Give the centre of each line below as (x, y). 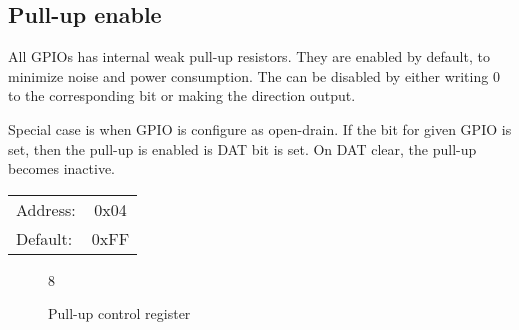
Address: (46, 209)
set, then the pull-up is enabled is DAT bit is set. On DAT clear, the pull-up (242, 148)
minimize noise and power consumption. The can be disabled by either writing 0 (254, 75)
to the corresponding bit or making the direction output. (182, 95)
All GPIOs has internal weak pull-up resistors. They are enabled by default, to (249, 56)
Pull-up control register (119, 313)
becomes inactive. (62, 168)
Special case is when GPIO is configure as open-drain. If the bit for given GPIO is (260, 128)
